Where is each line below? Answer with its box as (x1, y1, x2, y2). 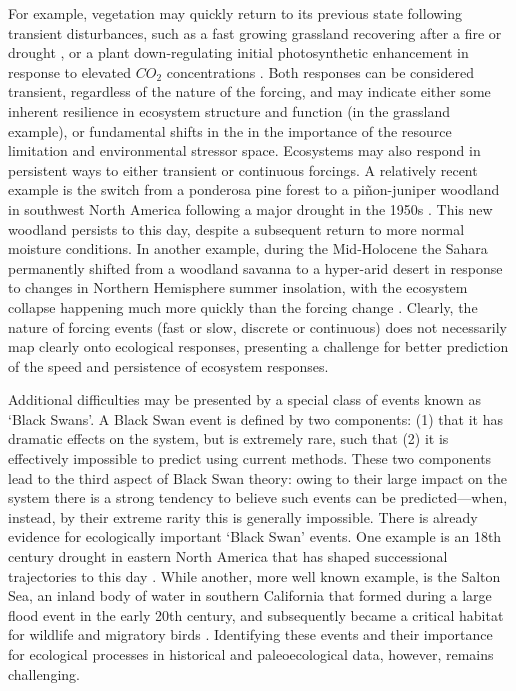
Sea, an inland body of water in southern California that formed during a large (8, 585, 492, 606)
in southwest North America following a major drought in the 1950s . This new (8, 198, 493, 219)
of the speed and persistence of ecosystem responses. (8, 355, 329, 376)
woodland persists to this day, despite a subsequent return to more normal (8, 218, 465, 239)
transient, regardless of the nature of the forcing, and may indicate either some (8, 81, 491, 102)
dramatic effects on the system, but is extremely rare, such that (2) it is (8, 428, 449, 449)
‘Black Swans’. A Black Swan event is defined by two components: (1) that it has (8, 408, 503, 429)
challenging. (8, 663, 80, 684)
